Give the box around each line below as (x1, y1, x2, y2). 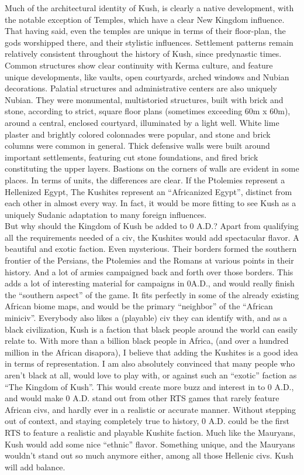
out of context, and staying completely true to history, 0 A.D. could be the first (5, 415, 290, 427)
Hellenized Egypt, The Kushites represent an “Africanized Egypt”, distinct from (5, 185, 292, 197)
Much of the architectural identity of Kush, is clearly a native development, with (5, 2, 294, 13)
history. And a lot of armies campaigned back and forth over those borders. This (5, 265, 293, 278)
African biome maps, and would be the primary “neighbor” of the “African (5, 300, 273, 312)
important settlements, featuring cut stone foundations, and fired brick (5, 151, 258, 163)
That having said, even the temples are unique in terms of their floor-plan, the (5, 25, 286, 37)
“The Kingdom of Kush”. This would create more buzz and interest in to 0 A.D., (5, 380, 294, 392)
